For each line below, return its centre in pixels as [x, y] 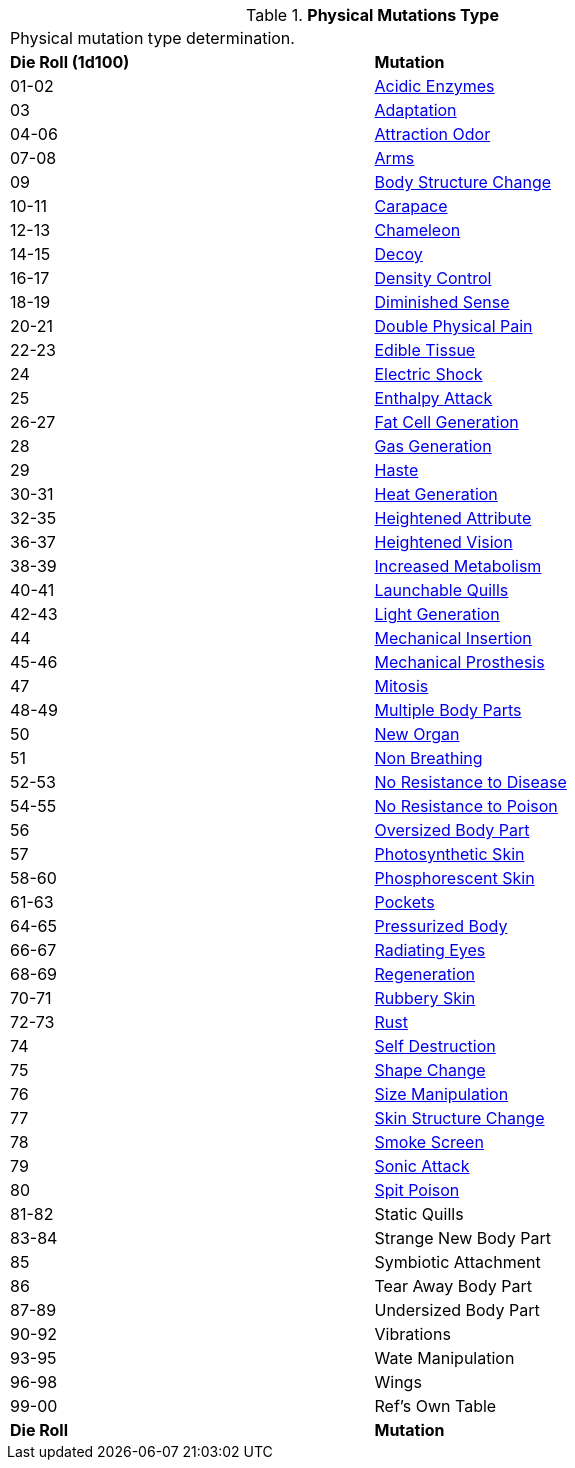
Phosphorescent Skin [454, 878]
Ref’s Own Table [435, 1406]
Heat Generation [436, 494]
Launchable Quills [441, 590]
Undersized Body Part [457, 1310]
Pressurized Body [441, 926]
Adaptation [415, 110]
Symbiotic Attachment [457, 1262]
